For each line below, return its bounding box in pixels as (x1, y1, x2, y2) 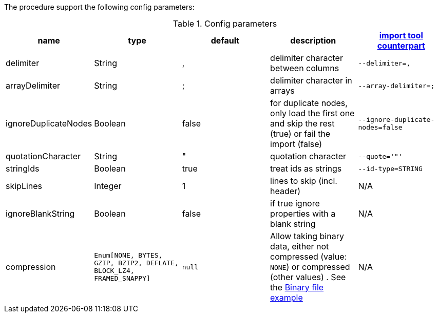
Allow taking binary (270, 231, 344, 241)
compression (6, 262, 56, 272)
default (211, 35, 240, 46)
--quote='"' (358, 152, 403, 160)
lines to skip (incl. (270, 176, 337, 186)
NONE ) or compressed (270, 262, 350, 272)
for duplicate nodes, (270, 98, 348, 108)
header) (270, 186, 301, 196)
